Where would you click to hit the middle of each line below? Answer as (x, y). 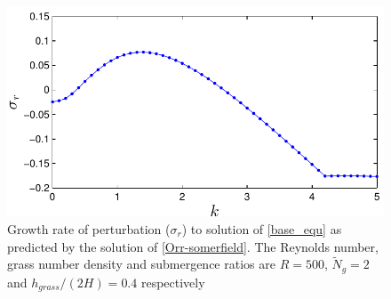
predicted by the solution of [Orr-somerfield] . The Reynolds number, (193, 246)
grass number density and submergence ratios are (141, 264)
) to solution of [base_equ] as (262, 228)
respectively (173, 282)
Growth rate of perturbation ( (89, 228)
